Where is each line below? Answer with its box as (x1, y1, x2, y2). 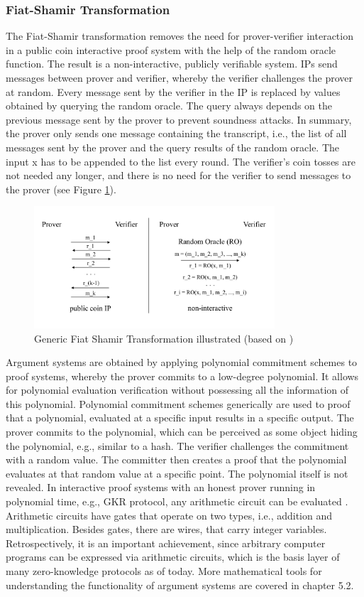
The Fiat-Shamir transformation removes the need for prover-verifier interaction (6, 28, 353, 43)
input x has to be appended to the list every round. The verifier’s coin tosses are (6, 154, 355, 168)
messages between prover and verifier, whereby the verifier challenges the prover (6, 70, 353, 85)
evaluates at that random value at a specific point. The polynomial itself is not (6, 466, 348, 480)
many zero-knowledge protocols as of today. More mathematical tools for (6, 564, 322, 579)
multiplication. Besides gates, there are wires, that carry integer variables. (6, 522, 327, 537)
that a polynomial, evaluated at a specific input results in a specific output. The (6, 410, 354, 425)
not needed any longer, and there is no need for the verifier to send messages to (6, 168, 351, 183)
